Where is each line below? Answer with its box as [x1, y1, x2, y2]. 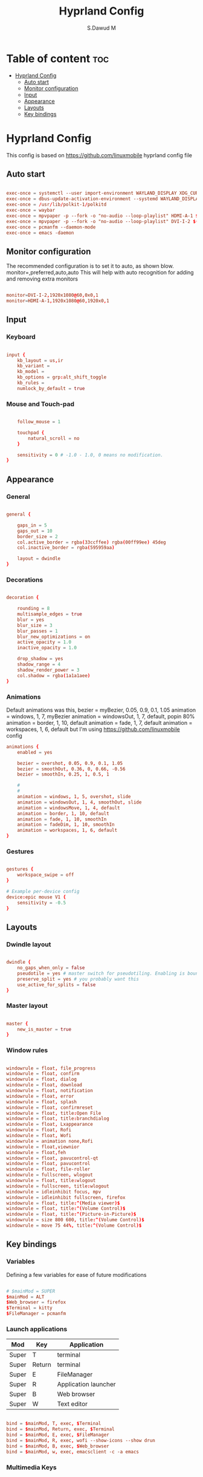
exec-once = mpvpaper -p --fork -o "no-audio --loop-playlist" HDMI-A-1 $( [6, 213, 201, 219]
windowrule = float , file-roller [6, 1166, 91, 1172]
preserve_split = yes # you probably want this [17, 976, 139, 982]
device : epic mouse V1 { [6, 894, 66, 900]
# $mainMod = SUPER [6, 1288, 56, 1294]
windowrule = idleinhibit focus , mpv [6, 1189, 101, 1195]
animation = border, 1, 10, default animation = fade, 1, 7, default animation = [6, 719, 193, 726]
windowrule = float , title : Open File [6, 1110, 101, 1116]
